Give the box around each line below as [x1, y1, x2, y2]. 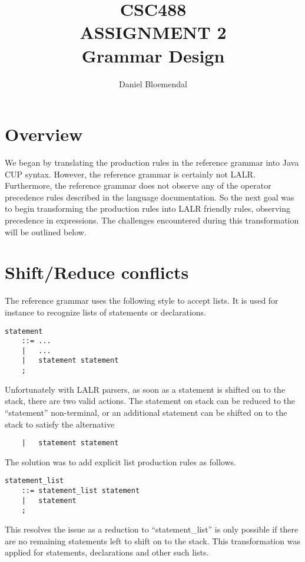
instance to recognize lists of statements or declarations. [5, 305, 206, 318]
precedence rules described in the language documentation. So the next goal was [5, 190, 294, 203]
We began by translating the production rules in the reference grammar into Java [5, 156, 299, 169]
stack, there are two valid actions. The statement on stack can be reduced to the [5, 395, 296, 407]
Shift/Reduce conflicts [5, 260, 189, 284]
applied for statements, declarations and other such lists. [5, 546, 209, 558]
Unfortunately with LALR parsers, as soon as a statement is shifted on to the [5, 383, 286, 395]
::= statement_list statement [21, 487, 140, 495]
